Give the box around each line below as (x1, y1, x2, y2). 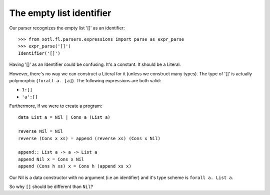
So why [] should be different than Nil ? (9, 184, 93, 190)
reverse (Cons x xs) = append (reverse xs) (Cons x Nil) (18, 135, 161, 141)
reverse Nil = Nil (18, 129, 63, 134)
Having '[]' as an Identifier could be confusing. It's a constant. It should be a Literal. (9, 61, 181, 67)
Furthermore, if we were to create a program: (9, 103, 102, 109)
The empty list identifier (9, 7, 111, 18)
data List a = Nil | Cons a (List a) (18, 115, 111, 120)
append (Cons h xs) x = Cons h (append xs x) (18, 164, 132, 169)
